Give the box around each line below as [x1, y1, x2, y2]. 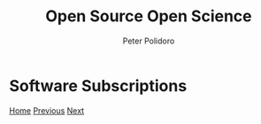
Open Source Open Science [45, 6, 252, 27]
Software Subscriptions [9, 75, 188, 96]
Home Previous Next [9, 105, 85, 116]
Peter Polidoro [122, 35, 175, 46]
